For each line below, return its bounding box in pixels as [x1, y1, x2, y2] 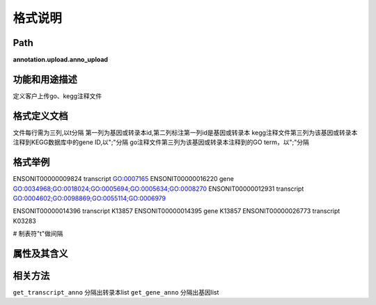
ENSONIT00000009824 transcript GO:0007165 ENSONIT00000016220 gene [13, 175, 235, 183]
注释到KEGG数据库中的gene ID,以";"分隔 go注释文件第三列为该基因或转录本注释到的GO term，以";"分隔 [13, 138, 310, 146]
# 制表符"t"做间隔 [13, 230, 63, 238]
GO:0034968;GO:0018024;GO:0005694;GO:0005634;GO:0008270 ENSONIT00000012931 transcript [13, 185, 304, 193]
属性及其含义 [13, 247, 68, 259]
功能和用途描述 [13, 73, 77, 85]
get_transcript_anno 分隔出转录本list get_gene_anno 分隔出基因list [13, 288, 219, 297]
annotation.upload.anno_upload [13, 56, 108, 64]
